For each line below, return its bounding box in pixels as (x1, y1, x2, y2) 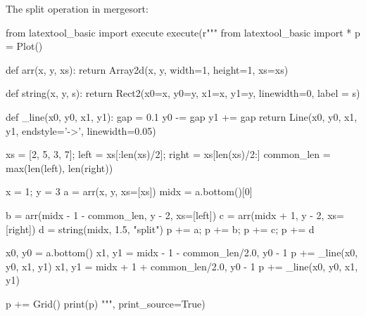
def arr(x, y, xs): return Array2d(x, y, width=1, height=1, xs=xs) (6, 62, 289, 77)
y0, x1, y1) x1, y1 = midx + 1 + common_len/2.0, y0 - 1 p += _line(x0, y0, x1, (6, 258, 358, 273)
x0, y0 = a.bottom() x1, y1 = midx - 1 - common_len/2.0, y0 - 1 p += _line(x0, (6, 245, 358, 260)
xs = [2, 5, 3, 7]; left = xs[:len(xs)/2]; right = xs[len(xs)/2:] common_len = (6, 147, 331, 162)
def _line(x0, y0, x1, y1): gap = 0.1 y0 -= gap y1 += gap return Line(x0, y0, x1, (6, 109, 358, 124)
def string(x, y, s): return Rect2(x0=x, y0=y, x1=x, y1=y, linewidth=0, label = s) (6, 86, 360, 100)
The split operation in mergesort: (6, 1, 149, 15)
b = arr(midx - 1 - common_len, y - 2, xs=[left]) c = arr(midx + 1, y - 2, (6, 207, 324, 222)
